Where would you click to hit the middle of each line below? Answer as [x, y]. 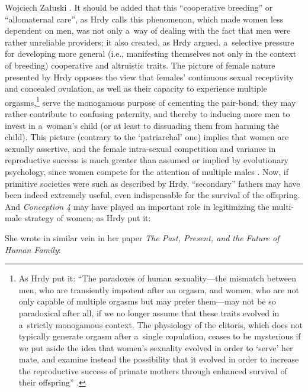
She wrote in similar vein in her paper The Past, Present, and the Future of [142, 237]
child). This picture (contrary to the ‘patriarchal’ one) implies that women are [147, 137]
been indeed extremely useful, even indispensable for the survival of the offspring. [153, 195]
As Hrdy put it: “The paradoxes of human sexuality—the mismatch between [157, 278]
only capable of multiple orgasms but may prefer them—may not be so [147, 301]
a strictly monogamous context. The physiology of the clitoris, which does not [161, 324]
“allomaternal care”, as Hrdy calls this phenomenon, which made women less [144, 19]
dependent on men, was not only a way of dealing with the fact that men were [148, 30]
